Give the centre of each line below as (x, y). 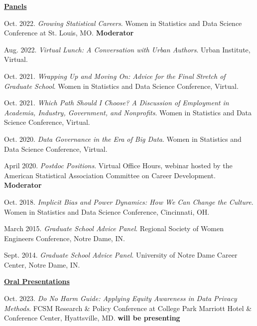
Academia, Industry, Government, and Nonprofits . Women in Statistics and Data (128, 112)
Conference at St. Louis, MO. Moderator (69, 33)
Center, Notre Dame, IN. (42, 264)
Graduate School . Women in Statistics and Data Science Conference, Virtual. (121, 86)
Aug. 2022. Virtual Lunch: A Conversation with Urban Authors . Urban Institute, (127, 49)
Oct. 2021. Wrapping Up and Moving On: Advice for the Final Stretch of (115, 76)
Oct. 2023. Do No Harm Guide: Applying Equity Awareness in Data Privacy (121, 298)
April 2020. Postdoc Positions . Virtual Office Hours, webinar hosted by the (118, 165)
